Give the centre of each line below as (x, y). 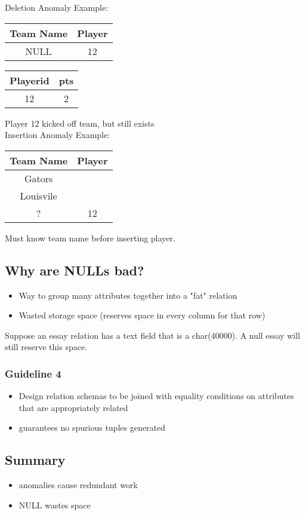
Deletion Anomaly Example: (57, 7)
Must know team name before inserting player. (90, 237)
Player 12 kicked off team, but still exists (80, 123)
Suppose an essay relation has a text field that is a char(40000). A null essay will (152, 335)
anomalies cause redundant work (78, 485)
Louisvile (38, 195)
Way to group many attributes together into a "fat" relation (128, 295)
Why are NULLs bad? (75, 270)
